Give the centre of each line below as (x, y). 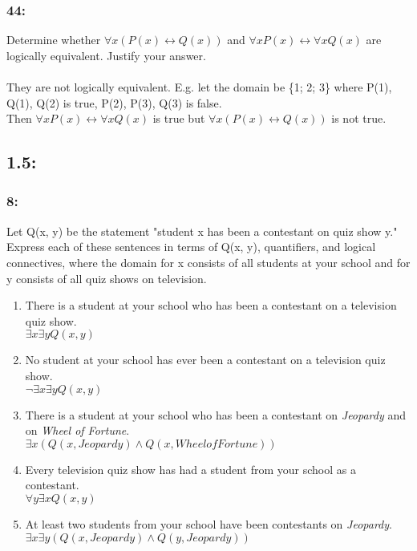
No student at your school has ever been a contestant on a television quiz (205, 360)
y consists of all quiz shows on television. (107, 278)
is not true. (359, 118)
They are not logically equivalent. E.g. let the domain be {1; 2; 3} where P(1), (199, 87)
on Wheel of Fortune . (77, 430)
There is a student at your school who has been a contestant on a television (211, 305)
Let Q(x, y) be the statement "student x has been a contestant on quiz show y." (202, 231)
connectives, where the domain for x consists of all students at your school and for (208, 262)
